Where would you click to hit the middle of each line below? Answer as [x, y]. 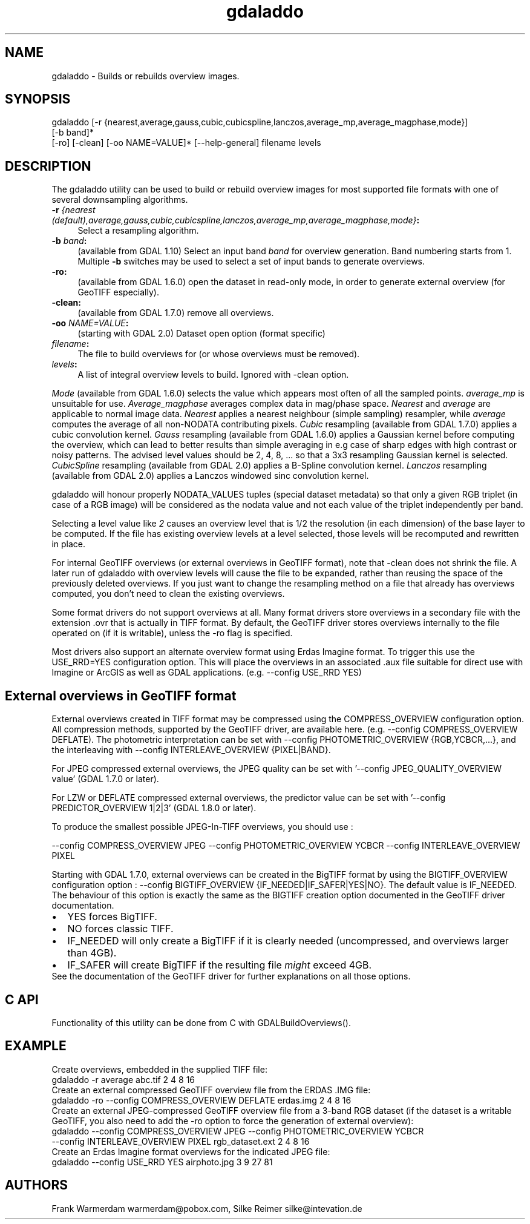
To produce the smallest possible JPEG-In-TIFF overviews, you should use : [202, 827]
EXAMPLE [36, 1046]
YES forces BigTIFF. [112, 917]
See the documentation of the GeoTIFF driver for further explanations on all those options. [231, 976]
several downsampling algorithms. [120, 200]
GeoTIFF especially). [118, 292]
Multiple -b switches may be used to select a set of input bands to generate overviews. [251, 262]
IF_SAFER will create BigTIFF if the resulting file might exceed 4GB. [220, 965]
